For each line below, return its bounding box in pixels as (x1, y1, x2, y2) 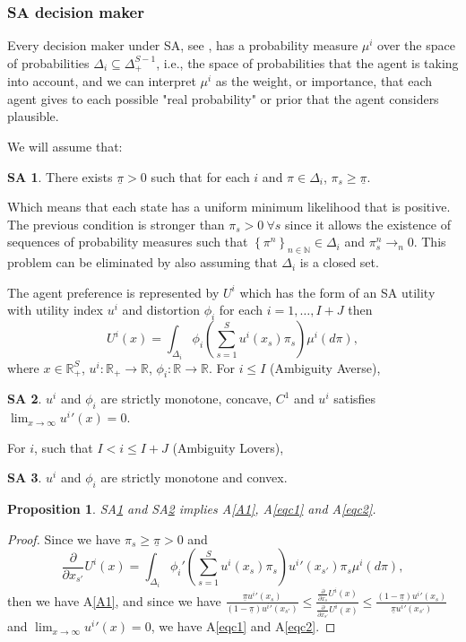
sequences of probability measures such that (7, 232, 248, 251)
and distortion (122, 300, 200, 319)
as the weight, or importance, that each (215, 72, 433, 91)
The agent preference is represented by (7, 282, 220, 301)
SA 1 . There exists (7, 167, 113, 186)
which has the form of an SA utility (239, 282, 436, 301)
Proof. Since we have (7, 529, 121, 548)
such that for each (151, 167, 250, 186)
